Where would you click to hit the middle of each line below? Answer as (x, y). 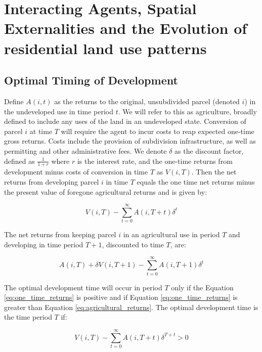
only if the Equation (202, 287)
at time (41, 131)
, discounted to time (133, 244)
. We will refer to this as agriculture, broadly (187, 111)
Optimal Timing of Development (91, 80)
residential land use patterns (105, 48)
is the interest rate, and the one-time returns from (155, 161)
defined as (19, 161)
